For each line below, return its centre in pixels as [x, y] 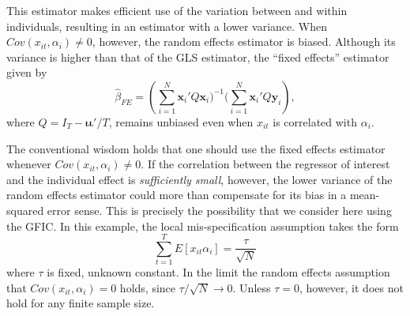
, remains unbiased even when [181, 121]
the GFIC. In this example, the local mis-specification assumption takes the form [203, 226]
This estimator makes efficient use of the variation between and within [177, 10]
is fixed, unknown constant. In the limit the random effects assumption [218, 272]
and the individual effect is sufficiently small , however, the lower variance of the [199, 179]
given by [27, 72]
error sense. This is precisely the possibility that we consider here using [219, 210]
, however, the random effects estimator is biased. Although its [244, 41]
